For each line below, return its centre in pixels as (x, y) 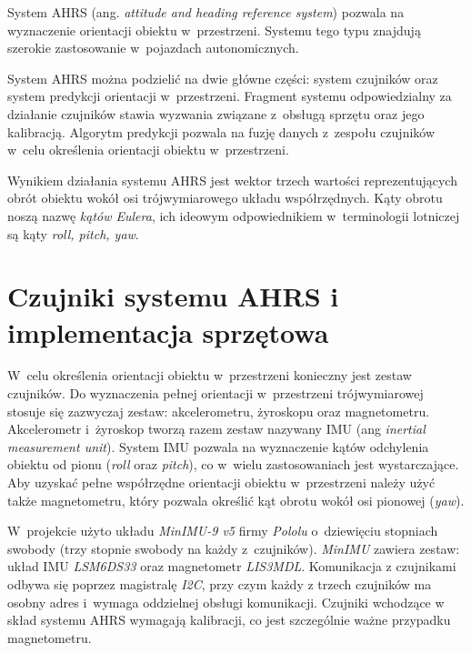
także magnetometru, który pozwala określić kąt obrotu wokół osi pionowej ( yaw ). (236, 500)
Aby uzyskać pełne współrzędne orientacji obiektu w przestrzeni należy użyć (221, 482)
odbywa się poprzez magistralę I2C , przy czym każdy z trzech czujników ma (220, 583)
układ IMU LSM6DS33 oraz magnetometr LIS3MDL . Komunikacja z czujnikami (232, 566)
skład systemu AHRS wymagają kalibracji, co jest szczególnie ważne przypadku (229, 620)
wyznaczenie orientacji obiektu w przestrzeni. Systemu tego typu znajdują (214, 30)
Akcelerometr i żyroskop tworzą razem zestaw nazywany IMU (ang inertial (216, 429)
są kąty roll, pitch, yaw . (73, 233)
